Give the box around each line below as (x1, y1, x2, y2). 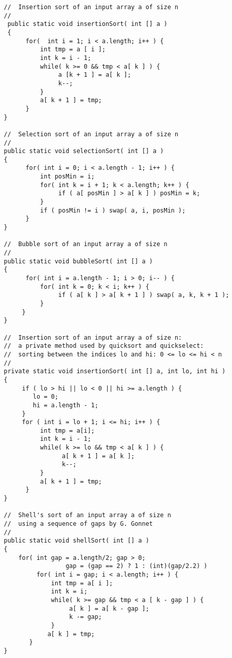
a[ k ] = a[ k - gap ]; (69, 605, 149, 612)
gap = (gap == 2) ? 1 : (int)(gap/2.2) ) (65, 562, 208, 570)
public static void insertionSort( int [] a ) (7, 20, 168, 28)
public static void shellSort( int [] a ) (4, 537, 149, 545)
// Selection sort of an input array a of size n (4, 130, 179, 138)
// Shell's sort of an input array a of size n (4, 512, 171, 519)
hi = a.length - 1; (32, 401, 98, 409)
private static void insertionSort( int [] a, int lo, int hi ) (4, 368, 226, 375)
